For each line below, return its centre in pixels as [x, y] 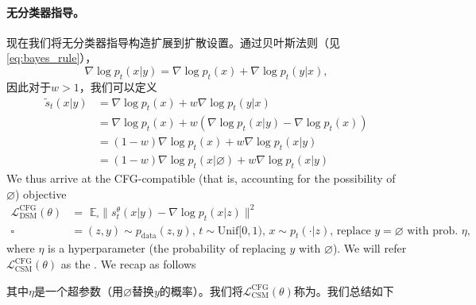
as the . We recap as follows [128, 264]
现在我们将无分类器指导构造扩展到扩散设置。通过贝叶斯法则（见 [173, 42]
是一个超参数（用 [78, 290]
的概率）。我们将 [201, 290]
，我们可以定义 [118, 86]
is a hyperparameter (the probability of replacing [167, 248]
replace [354, 231]
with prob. [433, 231]
